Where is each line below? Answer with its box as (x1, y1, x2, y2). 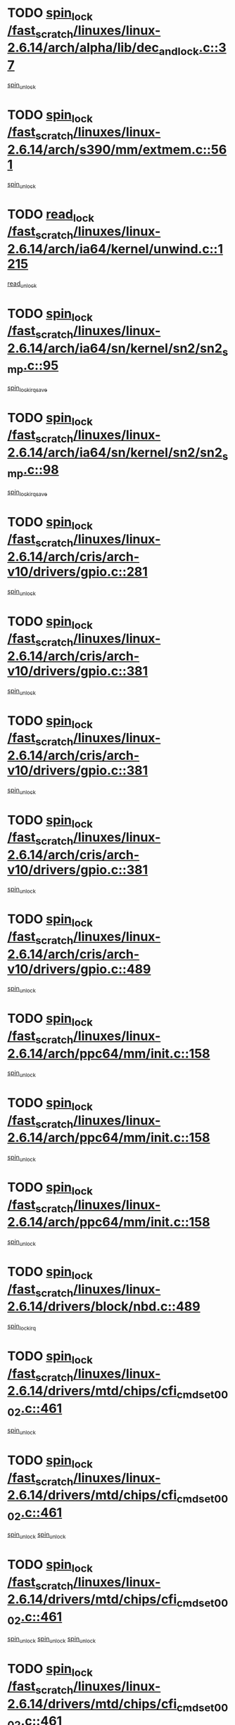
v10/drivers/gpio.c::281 (7, 564, 148, 580)
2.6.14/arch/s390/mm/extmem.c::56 (7, 141, 227, 158)
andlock (158, 44, 199, 58)
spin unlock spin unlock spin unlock (7, 1634, 96, 1645)
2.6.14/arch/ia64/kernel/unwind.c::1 (7, 241, 224, 257)
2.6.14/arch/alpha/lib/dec (7, 40, 160, 56)
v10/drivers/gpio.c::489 (7, 961, 151, 977)
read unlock (7, 279, 37, 289)
